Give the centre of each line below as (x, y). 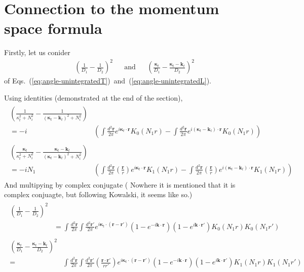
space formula (53, 28)
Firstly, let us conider (37, 52)
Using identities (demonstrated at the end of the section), (93, 98)
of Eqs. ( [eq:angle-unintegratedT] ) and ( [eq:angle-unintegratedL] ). (108, 81)
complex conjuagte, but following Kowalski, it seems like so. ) (98, 194)
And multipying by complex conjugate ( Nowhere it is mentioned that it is (120, 184)
